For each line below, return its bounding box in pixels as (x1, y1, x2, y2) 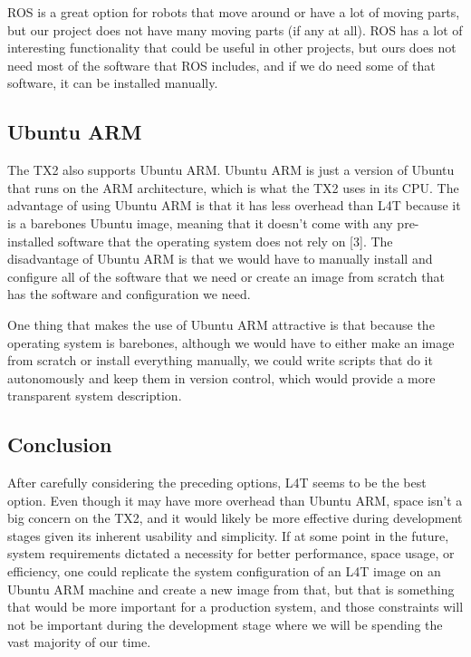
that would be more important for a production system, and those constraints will (7, 597, 464, 616)
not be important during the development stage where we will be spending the (7, 614, 443, 633)
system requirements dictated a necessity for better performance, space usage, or (7, 544, 455, 563)
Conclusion (7, 430, 112, 459)
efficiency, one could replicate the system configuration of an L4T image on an (7, 562, 441, 581)
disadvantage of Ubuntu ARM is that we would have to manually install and (7, 249, 433, 268)
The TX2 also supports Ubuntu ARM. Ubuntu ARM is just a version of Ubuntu (7, 160, 455, 179)
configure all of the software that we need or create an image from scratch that (7, 266, 445, 285)
